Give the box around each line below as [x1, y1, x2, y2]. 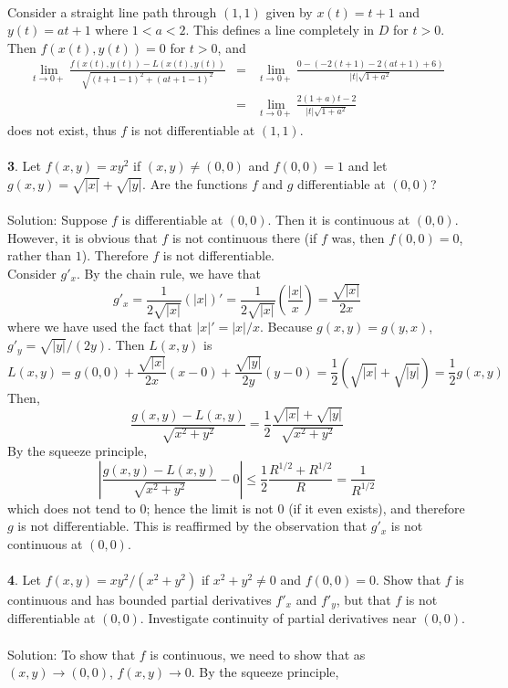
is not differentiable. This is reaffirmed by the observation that [17, 516, 368, 535]
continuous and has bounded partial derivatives [7, 590, 272, 609]
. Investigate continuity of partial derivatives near [140, 609, 417, 628]
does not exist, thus [7, 120, 117, 139]
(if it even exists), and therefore [288, 498, 465, 517]
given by [265, 2, 313, 21]
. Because [259, 317, 313, 336]
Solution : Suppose [7, 210, 108, 229]
